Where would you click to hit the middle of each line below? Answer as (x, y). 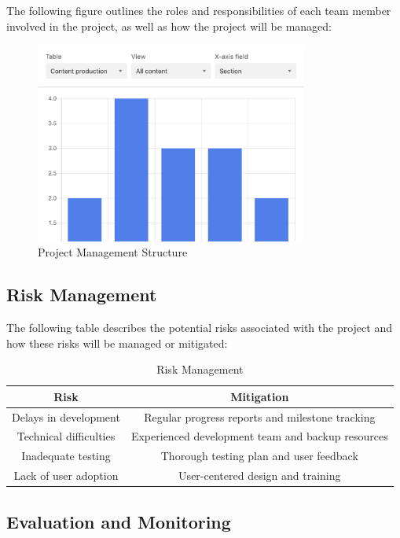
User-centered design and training (260, 475)
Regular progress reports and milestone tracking (260, 416)
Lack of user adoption (66, 475)
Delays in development (66, 416)
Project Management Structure (113, 252)
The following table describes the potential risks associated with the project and (199, 327)
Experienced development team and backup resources (259, 436)
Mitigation (260, 396)
